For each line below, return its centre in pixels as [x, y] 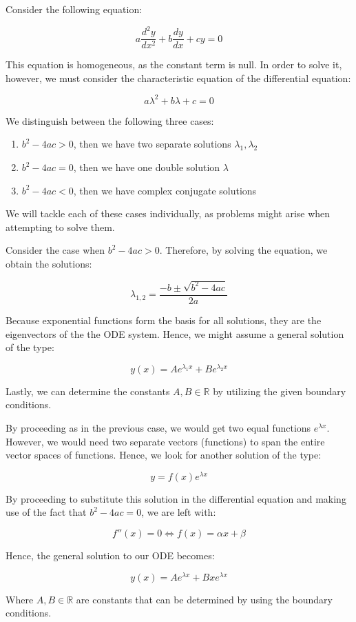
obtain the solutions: [49, 263]
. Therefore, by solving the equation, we [243, 250]
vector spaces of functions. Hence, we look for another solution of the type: [164, 455]
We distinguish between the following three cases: [110, 120]
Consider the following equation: [74, 9]
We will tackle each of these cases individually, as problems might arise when [168, 213]
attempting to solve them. [60, 227]
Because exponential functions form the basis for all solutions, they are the [164, 320]
